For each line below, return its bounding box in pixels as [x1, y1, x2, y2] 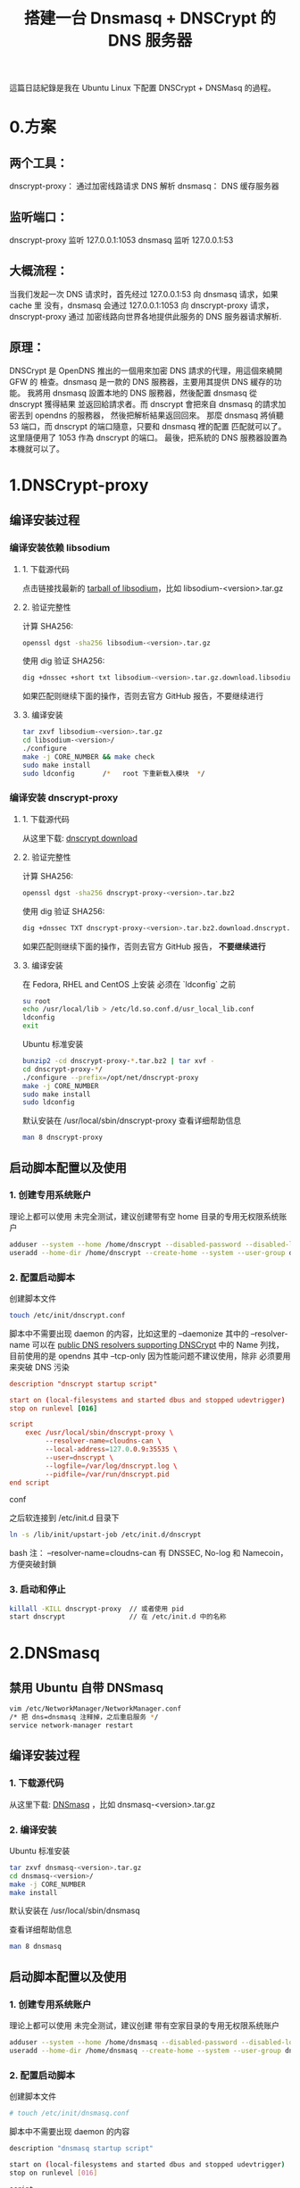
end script [9, 1478, 50, 1487]
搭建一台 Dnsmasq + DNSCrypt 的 [23, 8, 277, 29]
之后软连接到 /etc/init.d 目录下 [9, 1512, 120, 1523]
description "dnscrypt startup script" [9, 1379, 158, 1388]
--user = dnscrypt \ [45, 1452, 114, 1462]
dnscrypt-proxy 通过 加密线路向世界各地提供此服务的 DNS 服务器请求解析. [9, 311, 282, 321]
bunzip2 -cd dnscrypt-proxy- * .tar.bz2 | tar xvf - [21, 1057, 215, 1066]
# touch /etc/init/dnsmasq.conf [9, 2109, 129, 2118]
